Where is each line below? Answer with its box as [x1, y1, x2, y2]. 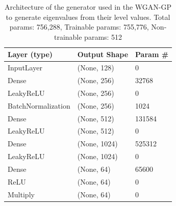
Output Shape [77, 49, 129, 60]
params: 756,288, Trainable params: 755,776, [9, 21, 149, 32]
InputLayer [8, 62, 42, 73]
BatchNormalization [8, 100, 70, 111]
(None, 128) [77, 62, 114, 73]
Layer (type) [8, 49, 53, 60]
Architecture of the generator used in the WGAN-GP [5, 2, 171, 12]
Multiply [8, 189, 35, 199]
